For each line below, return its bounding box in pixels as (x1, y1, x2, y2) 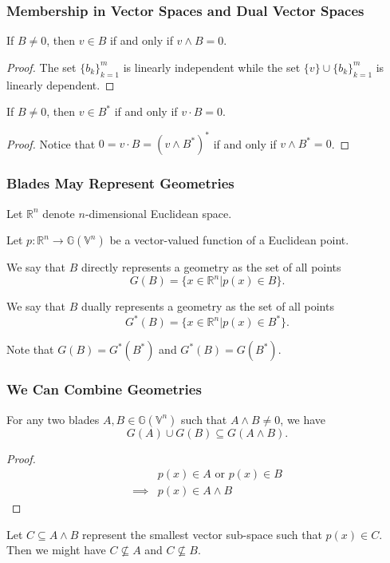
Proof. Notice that (6, 135, 96, 152)
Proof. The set (6, 58, 77, 75)
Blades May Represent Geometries (6, 173, 234, 193)
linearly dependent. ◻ (6, 76, 115, 93)
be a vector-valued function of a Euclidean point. (109, 232, 349, 248)
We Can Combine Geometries (6, 379, 202, 399)
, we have (280, 410, 326, 427)
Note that (6, 341, 54, 358)
